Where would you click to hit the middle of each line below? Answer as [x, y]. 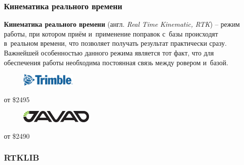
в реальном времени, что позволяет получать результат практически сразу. [115, 43]
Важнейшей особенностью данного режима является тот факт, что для [109, 53]
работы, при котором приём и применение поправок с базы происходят [111, 33]
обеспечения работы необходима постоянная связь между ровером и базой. [116, 62]
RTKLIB [22, 157]
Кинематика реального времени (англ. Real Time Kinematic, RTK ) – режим [122, 24]
